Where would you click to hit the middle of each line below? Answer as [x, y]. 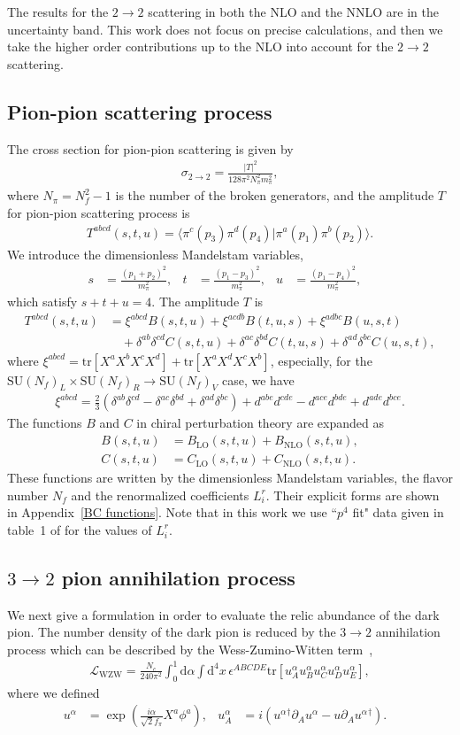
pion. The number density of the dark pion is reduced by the [172, 632]
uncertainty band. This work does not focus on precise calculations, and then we [225, 29]
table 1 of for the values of [80, 529]
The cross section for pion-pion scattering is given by [150, 148]
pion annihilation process [178, 577]
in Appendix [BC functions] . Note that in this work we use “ [172, 512]
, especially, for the [321, 360]
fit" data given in [398, 512]
